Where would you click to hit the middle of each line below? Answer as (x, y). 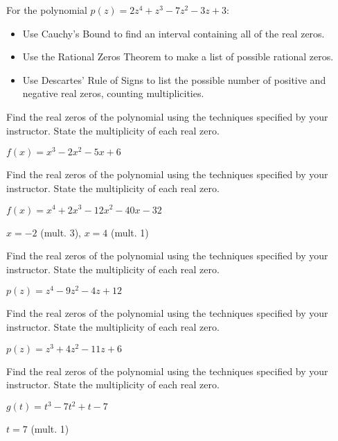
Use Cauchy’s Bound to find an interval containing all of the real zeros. (174, 33)
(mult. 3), (61, 232)
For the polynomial (47, 10)
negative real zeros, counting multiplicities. (113, 93)
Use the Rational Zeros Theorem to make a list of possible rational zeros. (178, 57)
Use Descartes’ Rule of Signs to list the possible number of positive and (174, 79)
